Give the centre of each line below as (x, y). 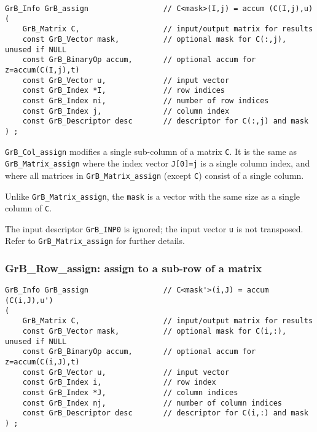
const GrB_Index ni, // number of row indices (146, 100)
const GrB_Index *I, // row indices (123, 91)
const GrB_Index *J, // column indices (130, 392)
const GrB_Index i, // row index (119, 383)
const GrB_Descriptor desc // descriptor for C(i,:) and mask (165, 413)
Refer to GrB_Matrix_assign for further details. (95, 241)
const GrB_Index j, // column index (126, 111)
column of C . (29, 208)
